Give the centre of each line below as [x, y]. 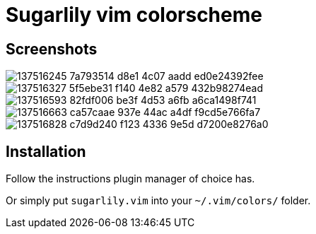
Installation [46, 151]
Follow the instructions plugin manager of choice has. [130, 179]
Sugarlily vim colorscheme [134, 15]
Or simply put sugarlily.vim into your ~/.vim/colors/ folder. [158, 201]
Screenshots [52, 49]
